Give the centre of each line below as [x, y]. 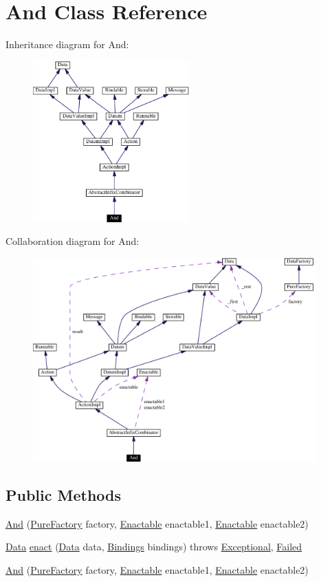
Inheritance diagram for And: [67, 44]
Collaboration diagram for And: [73, 241]
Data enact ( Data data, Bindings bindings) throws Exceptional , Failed [154, 547]
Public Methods [64, 494]
